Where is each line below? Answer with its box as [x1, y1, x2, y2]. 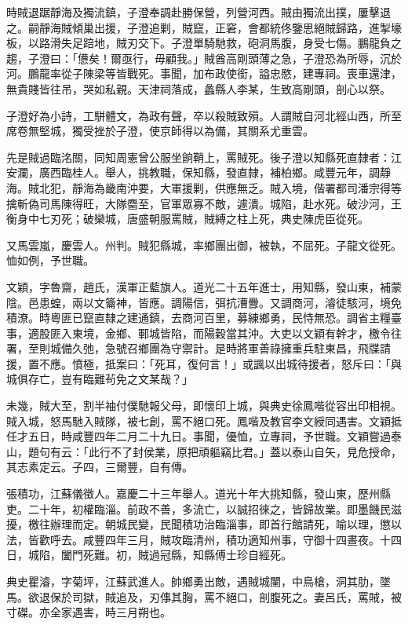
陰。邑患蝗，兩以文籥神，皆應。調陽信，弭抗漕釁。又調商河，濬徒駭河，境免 [6, 294, 402, 310]
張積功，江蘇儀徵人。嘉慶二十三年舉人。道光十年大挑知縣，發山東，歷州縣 [6, 485, 391, 502]
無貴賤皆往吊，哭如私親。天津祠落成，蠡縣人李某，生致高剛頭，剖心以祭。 [6, 80, 391, 97]
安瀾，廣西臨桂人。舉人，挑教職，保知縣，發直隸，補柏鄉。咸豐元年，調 [6, 164, 380, 181]
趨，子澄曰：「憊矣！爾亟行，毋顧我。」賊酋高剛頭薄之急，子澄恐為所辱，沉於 [6, 49, 402, 66]
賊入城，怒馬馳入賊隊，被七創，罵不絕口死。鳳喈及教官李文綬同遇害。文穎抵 [6, 412, 402, 429]
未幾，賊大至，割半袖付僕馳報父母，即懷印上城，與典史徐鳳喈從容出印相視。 [6, 397, 402, 414]
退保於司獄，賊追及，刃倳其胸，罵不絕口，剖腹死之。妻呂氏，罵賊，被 [38, 588, 402, 605]
